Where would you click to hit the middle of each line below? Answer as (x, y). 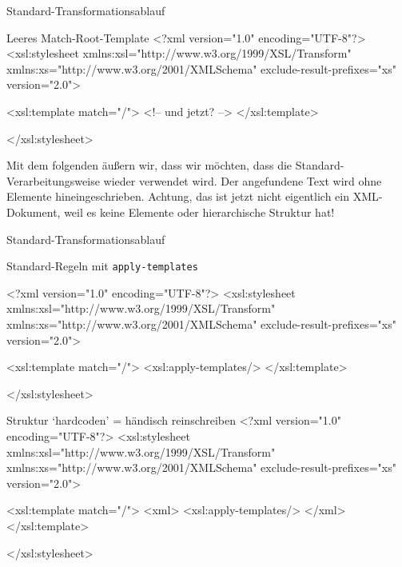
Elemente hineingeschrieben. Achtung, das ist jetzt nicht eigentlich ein (178, 196)
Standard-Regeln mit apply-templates (102, 266)
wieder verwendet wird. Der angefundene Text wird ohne (243, 180)
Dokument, (34, 212)
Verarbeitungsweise (53, 180)
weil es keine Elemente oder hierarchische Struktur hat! (199, 212)
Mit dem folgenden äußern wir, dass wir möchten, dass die (149, 165)
